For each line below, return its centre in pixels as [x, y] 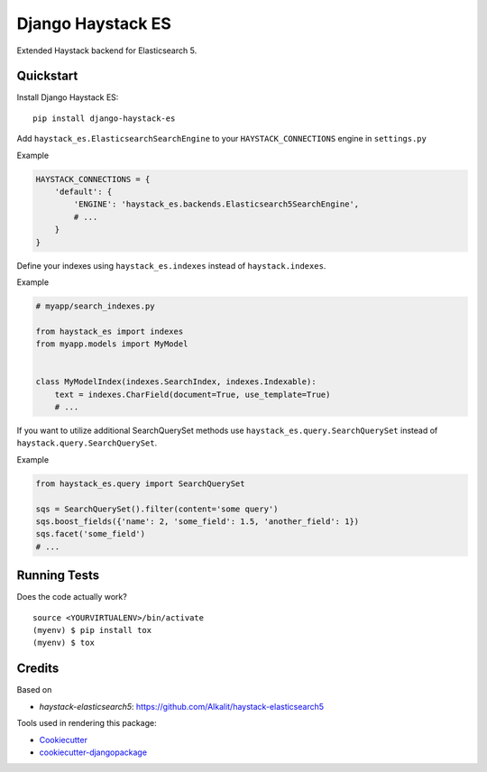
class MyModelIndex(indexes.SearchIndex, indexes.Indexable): [176, 382]
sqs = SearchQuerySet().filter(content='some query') [157, 509]
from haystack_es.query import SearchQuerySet [140, 483]
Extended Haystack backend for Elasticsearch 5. [107, 51]
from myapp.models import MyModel [112, 344]
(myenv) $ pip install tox [92, 630]
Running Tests [58, 576]
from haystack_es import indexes [110, 331]
